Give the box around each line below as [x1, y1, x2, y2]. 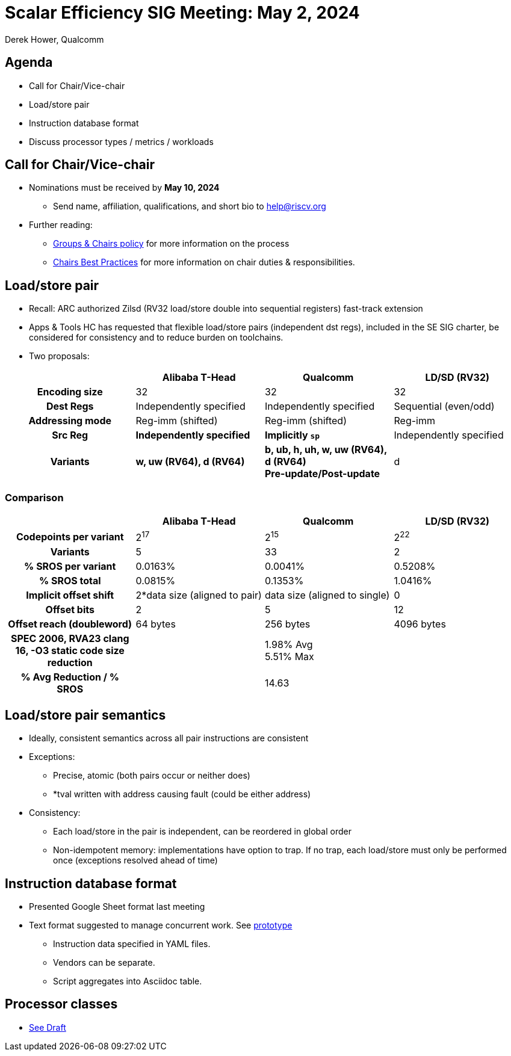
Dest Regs [46, 400, 94, 413]
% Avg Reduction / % [20, 671, 119, 684]
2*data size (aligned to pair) [135, 589, 262, 602]
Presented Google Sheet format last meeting [29, 901, 205, 912]
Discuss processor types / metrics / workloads [29, 136, 214, 147]
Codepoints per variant [16, 530, 124, 543]
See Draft [29, 1022, 66, 1033]
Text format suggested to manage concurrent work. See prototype [29, 920, 293, 931]
